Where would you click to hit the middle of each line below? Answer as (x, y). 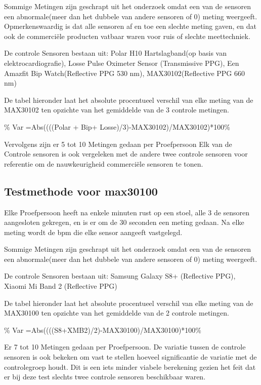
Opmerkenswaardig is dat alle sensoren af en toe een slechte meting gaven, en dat (130, 26)
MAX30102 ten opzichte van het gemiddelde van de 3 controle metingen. (117, 110)
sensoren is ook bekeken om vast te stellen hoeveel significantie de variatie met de (130, 357)
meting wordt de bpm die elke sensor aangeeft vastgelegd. (93, 232)
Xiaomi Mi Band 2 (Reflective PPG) (61, 286)
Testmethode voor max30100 (81, 191)
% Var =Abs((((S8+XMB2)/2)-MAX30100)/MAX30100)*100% (103, 330)
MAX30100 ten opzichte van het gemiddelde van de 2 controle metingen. (117, 313)
